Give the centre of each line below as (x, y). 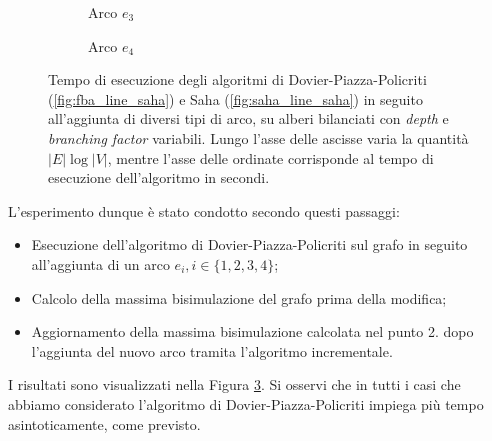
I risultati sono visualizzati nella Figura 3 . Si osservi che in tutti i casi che (234, 384)
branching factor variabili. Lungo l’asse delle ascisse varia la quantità (258, 137)
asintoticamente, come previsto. (104, 423)
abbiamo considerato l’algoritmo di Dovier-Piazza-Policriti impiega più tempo (246, 403)
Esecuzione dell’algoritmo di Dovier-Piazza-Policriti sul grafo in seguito (249, 244)
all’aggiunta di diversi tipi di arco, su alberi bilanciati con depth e (248, 118)
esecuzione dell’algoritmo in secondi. (159, 177)
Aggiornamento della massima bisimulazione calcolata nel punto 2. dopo (252, 331)
